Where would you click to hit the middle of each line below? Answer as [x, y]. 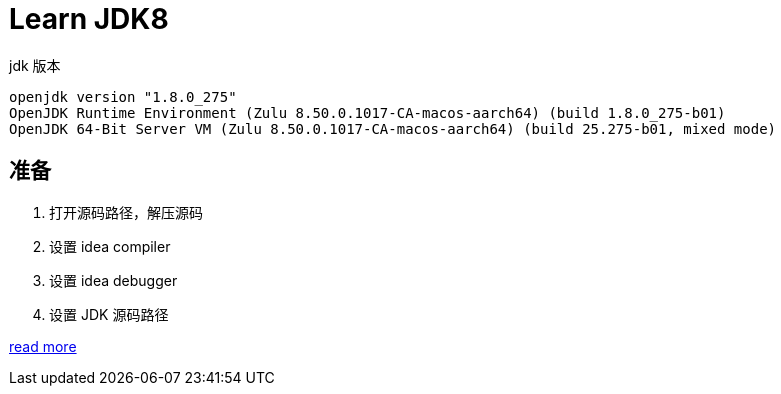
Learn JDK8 [89, 19]
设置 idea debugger [113, 280]
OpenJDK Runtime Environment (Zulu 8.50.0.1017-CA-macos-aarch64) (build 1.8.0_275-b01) [367, 112]
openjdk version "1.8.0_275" [123, 96]
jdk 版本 [35, 65]
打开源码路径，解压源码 [126, 212]
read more [43, 346]
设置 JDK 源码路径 [109, 314]
